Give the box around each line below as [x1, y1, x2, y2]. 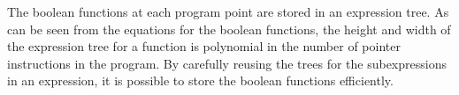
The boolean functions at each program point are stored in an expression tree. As [7, 3, 449, 20]
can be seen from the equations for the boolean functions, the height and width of [7, 19, 451, 38]
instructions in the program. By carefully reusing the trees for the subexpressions [7, 54, 447, 72]
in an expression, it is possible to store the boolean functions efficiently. [7, 71, 394, 90]
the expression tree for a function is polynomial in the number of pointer [7, 37, 401, 55]
